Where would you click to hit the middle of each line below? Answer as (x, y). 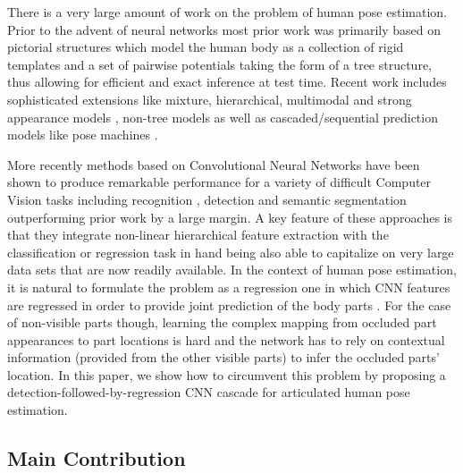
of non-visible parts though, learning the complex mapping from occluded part (222, 322)
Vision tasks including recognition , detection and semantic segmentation (207, 199)
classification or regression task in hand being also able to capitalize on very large (231, 252)
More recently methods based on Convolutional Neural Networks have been (214, 164)
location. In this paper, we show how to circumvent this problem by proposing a (227, 374)
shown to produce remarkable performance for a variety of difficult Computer (219, 182)
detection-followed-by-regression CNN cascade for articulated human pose (209, 392)
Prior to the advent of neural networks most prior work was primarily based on (224, 29)
